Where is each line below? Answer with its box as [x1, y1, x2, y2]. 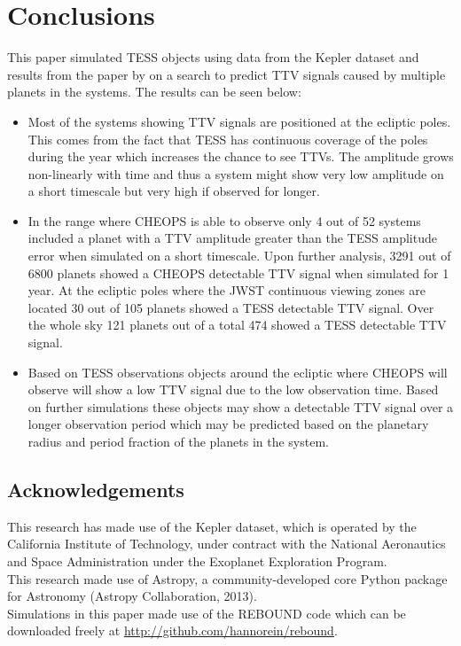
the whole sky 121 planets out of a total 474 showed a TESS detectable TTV [27, 315, 447, 334]
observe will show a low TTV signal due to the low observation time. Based [27, 380, 439, 399]
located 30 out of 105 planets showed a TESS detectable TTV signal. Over [27, 298, 434, 316]
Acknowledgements [7, 475, 184, 502]
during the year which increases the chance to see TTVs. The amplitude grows [27, 147, 454, 166]
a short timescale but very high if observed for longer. [27, 182, 320, 200]
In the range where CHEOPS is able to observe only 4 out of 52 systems [27, 211, 421, 230]
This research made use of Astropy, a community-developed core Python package [7, 569, 448, 588]
